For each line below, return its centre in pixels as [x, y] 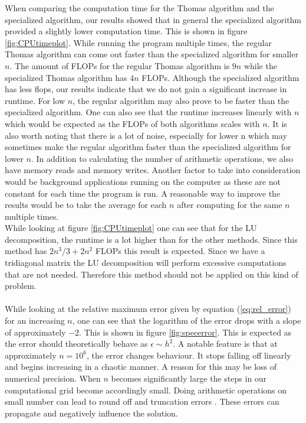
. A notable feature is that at [225, 344]
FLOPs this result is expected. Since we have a [180, 251]
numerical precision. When [53, 378]
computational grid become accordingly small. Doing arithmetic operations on [146, 390]
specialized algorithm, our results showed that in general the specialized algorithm [153, 19]
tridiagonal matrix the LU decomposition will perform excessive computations [146, 263]
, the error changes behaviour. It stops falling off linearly [189, 355]
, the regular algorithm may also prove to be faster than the [181, 100]
